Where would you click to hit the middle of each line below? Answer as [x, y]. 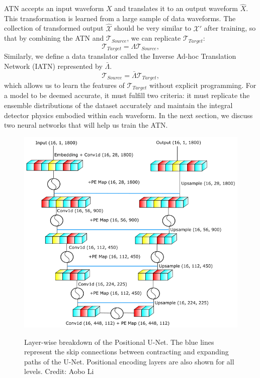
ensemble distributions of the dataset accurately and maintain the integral [118, 105]
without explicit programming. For [203, 85]
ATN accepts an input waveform [54, 8]
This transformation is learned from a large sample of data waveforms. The [120, 18]
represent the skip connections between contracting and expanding [126, 352]
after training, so [230, 28]
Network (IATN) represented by [53, 66]
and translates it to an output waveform [176, 8]
